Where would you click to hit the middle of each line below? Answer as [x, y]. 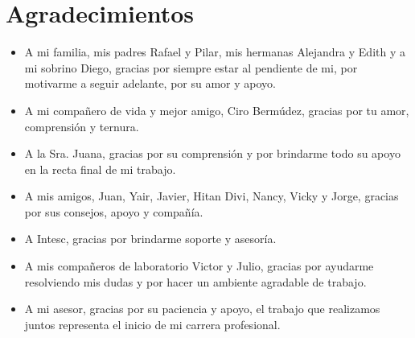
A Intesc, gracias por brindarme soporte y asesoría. [150, 239]
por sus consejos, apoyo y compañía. [114, 211]
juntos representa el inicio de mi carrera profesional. [152, 324]
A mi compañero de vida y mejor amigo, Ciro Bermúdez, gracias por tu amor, [217, 110]
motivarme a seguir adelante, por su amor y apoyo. [150, 83]
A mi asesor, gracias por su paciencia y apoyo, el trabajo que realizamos [202, 309]
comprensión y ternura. [82, 126]
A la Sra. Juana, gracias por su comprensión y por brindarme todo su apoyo [212, 153]
